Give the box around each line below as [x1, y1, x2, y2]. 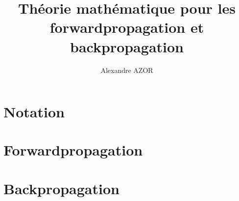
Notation [3, 102, 65, 122]
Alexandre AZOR [100, 65, 153, 75]
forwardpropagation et [49, 17, 204, 37]
